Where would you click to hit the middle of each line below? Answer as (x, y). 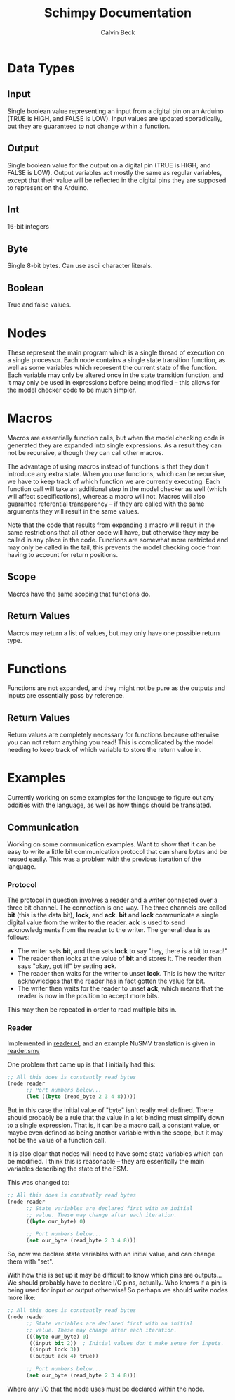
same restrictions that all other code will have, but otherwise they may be (113, 532)
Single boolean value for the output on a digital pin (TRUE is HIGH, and (109, 165)
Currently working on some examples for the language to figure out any (110, 798)
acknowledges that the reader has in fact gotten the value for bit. (111, 981)
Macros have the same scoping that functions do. (79, 594)
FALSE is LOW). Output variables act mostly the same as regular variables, (115, 172)
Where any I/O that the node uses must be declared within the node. (106, 1389)
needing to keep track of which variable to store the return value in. (105, 750)
